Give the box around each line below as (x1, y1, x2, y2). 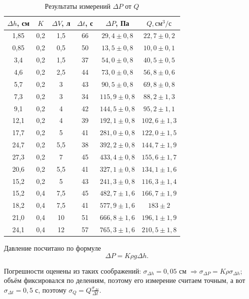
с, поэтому (35, 284, 67, 295)
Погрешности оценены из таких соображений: (4, 265, 141, 276)
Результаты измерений (44, 1, 111, 11)
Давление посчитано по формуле (4, 243, 101, 253)
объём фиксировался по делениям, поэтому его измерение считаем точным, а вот (4, 275, 246, 285)
